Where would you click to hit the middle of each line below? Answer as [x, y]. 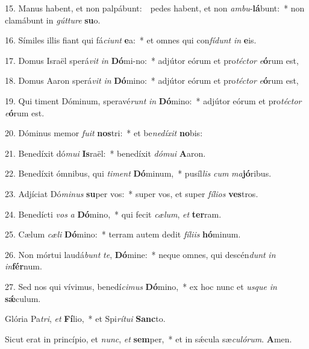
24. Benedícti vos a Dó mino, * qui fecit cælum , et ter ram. [113, 214]
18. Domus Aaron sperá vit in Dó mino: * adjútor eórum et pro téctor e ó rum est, [152, 80]
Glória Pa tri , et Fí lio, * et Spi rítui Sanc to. [85, 319]
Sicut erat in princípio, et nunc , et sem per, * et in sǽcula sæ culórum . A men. [148, 338]
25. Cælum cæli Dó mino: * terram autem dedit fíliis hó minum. [123, 234]
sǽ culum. [23, 298]
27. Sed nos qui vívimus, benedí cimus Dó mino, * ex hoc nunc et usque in [141, 286]
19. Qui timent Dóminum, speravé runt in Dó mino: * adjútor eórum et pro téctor [153, 100]
